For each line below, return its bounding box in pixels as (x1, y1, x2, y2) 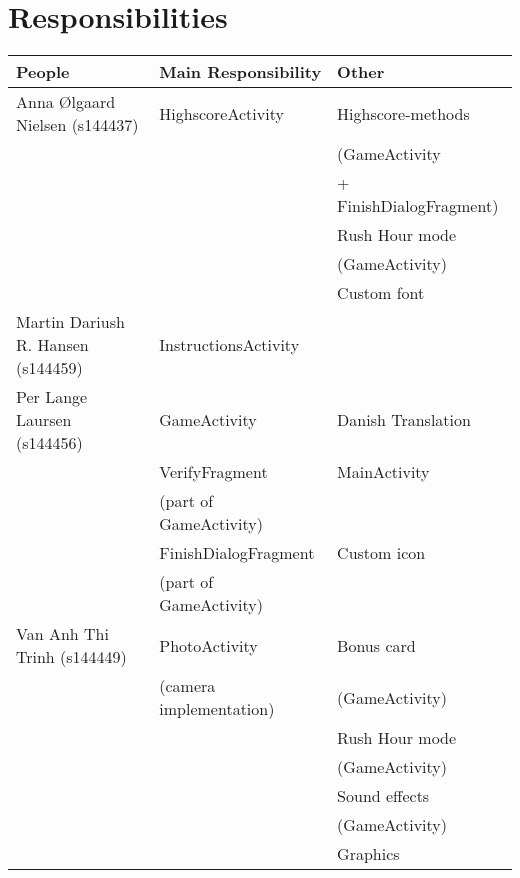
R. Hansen (16, 333, 89, 357)
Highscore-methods (337, 101, 470, 125)
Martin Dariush (16, 310, 125, 334)
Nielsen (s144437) (16, 113, 139, 137)
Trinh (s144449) (16, 645, 127, 669)
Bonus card (337, 633, 416, 657)
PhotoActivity (159, 633, 258, 657)
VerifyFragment (159, 460, 268, 484)
